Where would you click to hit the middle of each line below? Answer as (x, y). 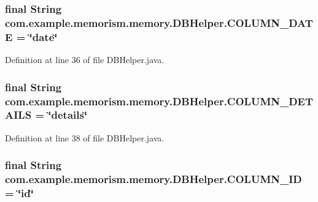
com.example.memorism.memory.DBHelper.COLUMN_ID (153, 179)
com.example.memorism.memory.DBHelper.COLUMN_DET (159, 101)
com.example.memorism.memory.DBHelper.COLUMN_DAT (159, 22)
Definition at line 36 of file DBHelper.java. (85, 60)
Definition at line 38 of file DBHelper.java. (85, 137)
